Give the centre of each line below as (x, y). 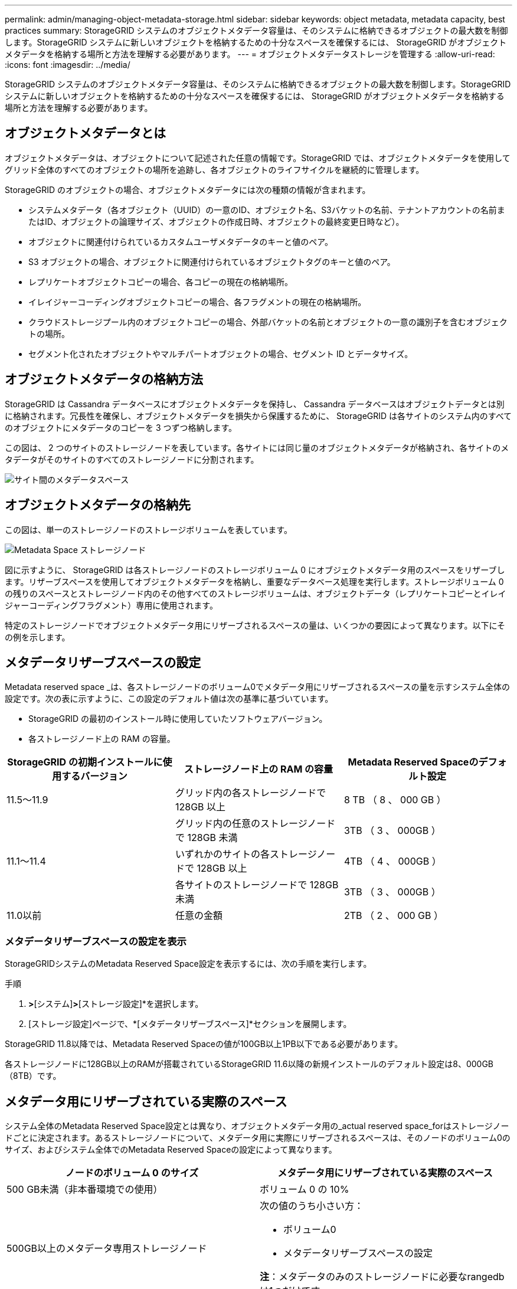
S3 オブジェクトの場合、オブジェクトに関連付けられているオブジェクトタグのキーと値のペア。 (212, 261)
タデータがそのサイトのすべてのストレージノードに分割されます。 (132, 459)
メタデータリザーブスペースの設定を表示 (96, 941)
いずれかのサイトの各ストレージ (246, 854)
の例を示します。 (37, 637)
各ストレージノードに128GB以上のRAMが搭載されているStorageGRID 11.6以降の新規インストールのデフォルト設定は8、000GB (249, 1064)
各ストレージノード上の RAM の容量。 (102, 739)
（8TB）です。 (33, 1076)
